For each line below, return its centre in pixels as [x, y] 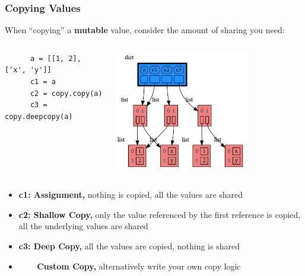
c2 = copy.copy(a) [66, 93]
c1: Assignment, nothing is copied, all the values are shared [131, 195]
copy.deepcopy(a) [39, 116]
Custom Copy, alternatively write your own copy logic [139, 266]
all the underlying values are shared [83, 226]
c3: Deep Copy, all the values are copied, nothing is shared [129, 246]
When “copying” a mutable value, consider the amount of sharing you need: [145, 30]
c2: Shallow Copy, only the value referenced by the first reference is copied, [160, 214]
